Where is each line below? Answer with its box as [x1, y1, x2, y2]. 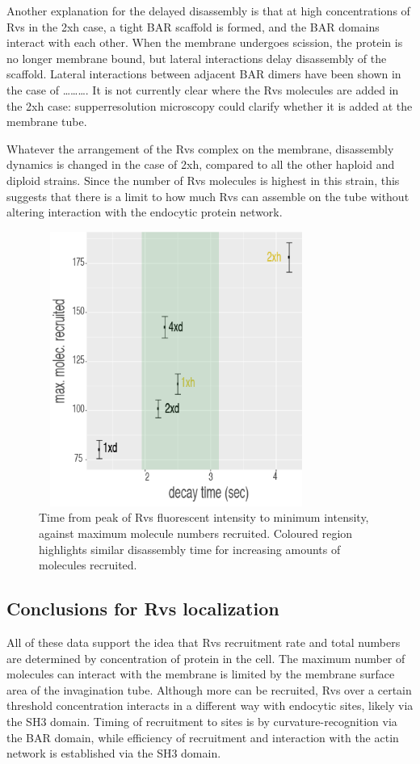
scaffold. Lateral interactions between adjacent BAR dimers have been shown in [6, 65, 401, 82]
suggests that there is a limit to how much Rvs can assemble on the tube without [6, 187, 409, 204]
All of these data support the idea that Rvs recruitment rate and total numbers [6, 634, 401, 651]
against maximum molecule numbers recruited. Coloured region [39, 525, 353, 542]
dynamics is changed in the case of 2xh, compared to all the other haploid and [6, 156, 395, 173]
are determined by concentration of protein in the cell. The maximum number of [6, 649, 405, 666]
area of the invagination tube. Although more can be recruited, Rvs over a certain [6, 681, 412, 698]
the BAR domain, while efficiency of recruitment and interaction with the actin [6, 728, 399, 745]
